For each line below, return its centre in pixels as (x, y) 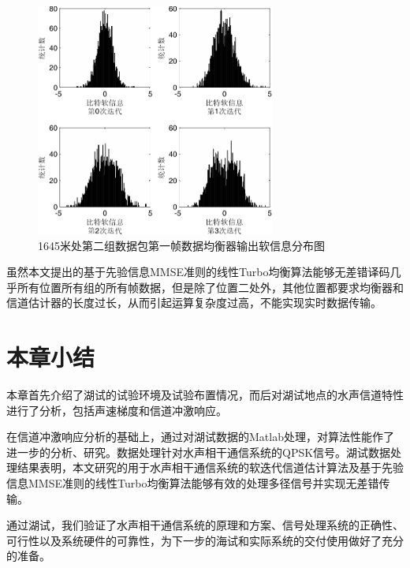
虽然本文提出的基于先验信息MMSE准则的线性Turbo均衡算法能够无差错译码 (198, 272)
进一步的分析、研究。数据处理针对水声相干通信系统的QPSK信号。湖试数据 (199, 452)
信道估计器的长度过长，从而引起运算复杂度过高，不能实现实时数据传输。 (194, 303)
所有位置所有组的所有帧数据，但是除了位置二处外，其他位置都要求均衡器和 (210, 287)
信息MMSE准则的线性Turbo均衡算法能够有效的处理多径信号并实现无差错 (193, 482)
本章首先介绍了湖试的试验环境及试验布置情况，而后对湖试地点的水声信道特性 (205, 394)
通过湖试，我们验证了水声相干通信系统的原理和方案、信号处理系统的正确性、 (205, 525)
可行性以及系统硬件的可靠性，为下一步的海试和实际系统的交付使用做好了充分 (205, 540)
